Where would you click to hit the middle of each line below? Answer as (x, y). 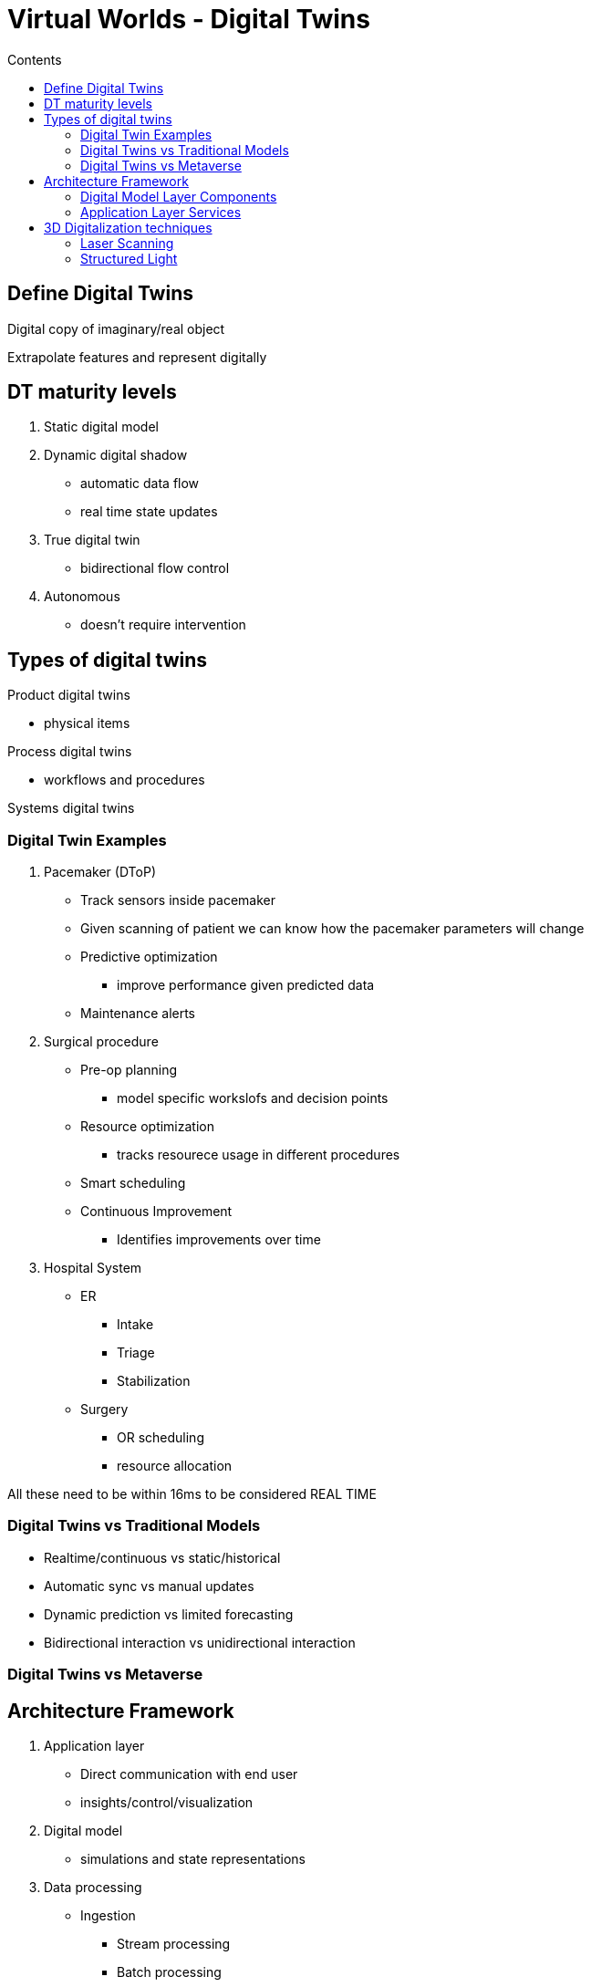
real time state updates (149, 512)
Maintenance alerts (138, 1014)
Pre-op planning (129, 1070)
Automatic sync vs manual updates (149, 1586)
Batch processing (169, 1972)
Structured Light (129, 258)
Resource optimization (147, 1127)
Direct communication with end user (189, 1774)
